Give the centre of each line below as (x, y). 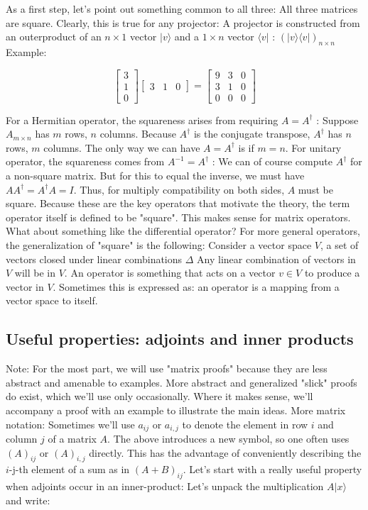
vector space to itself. (52, 300)
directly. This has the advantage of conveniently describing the (225, 452)
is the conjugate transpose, (252, 134)
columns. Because (138, 134)
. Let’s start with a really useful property (272, 469)
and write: (28, 500)
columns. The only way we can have (122, 147)
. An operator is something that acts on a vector (170, 273)
